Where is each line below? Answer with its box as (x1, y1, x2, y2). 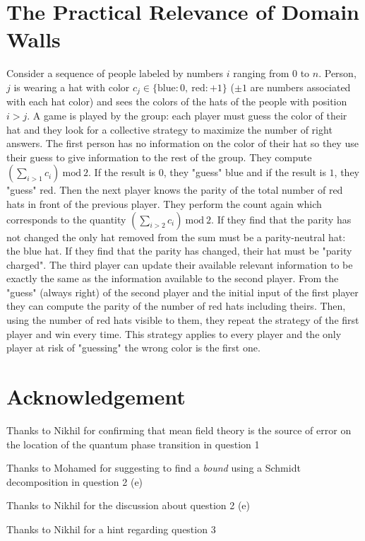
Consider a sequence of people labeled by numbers (6, 66, 224, 81)
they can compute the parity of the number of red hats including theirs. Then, (6, 298, 346, 313)
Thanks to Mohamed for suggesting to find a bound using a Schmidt (6, 460, 301, 475)
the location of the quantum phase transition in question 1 (6, 436, 260, 451)
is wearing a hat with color (13, 79, 130, 94)
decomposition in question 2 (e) (6, 474, 143, 489)
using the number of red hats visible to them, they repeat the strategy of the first (6, 313, 359, 327)
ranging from (233, 66, 289, 81)
